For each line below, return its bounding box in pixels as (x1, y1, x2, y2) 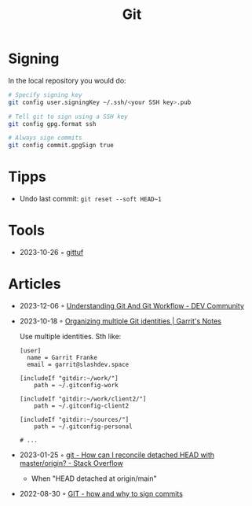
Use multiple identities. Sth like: (19, 332, 122, 341)
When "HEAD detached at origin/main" (31, 474, 157, 483)
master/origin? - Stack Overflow (19, 459, 123, 467)
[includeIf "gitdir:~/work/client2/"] (19, 395, 147, 403)
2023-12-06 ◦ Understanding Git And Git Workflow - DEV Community (19, 301, 245, 310)
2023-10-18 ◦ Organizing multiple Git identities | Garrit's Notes (19, 316, 222, 326)
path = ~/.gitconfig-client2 (34, 402, 130, 410)
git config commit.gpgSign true (8, 142, 114, 150)
